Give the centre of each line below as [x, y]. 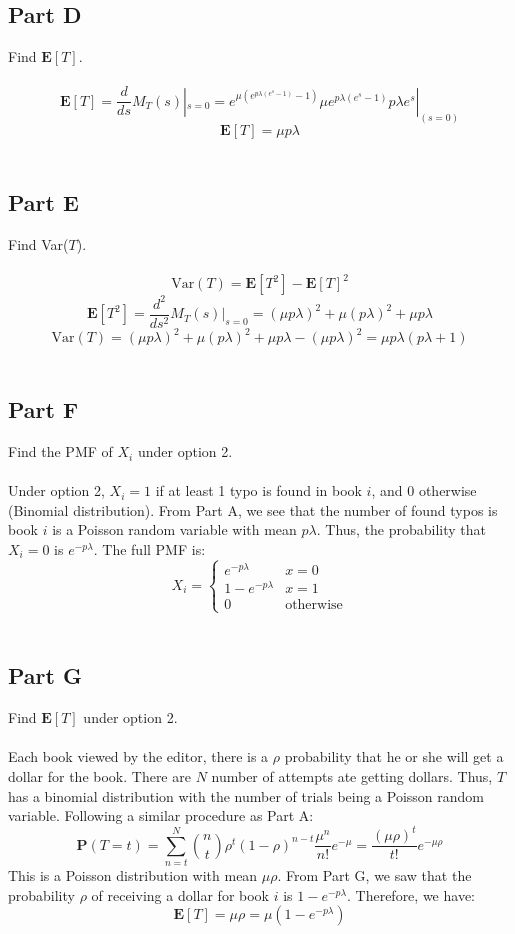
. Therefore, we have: [410, 894]
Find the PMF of [60, 451]
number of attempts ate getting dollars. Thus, [352, 775]
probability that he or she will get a [394, 756]
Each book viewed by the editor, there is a [138, 756]
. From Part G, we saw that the [374, 875]
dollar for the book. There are [99, 775]
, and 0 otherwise [424, 490]
